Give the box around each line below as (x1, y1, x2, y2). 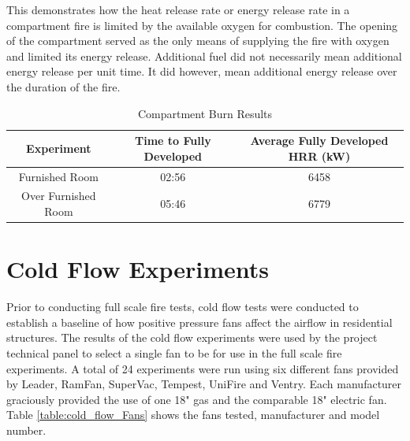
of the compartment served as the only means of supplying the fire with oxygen (6, 32, 389, 49)
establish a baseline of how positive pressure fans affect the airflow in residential (6, 313, 393, 330)
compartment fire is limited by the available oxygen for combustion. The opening (6, 17, 398, 33)
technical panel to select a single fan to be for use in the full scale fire (6, 345, 342, 361)
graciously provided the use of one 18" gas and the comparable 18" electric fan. (6, 391, 387, 407)
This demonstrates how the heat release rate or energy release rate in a (6, 2, 350, 17)
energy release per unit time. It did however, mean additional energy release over (6, 63, 397, 80)
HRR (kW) (288, 147, 351, 164)
